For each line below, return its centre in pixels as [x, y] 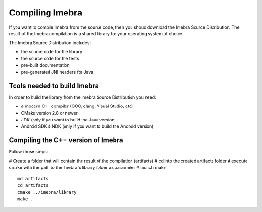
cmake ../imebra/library [47, 192]
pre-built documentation [45, 65]
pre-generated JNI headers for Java [57, 72]
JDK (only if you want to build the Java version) [68, 120]
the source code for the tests [50, 59]
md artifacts [33, 179]
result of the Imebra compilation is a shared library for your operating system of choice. [96, 33]
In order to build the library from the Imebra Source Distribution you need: [82, 97]
